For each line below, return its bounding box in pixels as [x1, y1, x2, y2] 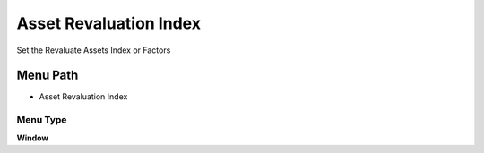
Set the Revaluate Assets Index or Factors [16, 45, 171, 55]
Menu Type [16, 114, 67, 126]
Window [16, 132, 49, 143]
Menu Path [16, 68, 79, 83]
